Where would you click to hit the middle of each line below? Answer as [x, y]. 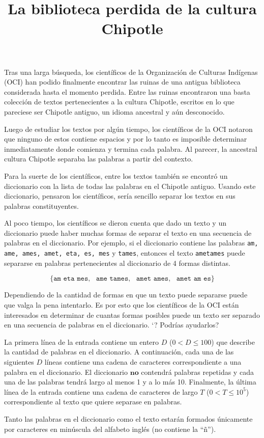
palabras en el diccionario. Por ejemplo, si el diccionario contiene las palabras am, [131, 243]
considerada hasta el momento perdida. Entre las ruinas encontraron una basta [127, 91]
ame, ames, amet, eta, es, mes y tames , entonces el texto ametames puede [125, 253]
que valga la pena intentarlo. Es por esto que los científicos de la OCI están [122, 304]
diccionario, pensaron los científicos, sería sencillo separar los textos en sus [120, 196]
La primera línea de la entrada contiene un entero [82, 341]
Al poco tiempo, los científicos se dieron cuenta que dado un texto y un [115, 223]
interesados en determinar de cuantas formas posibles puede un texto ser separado [132, 314]
